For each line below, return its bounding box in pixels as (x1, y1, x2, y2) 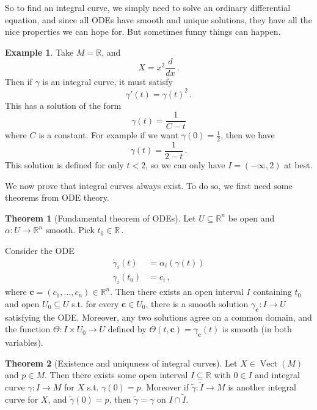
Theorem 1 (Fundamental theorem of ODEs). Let (5, 211, 196, 224)
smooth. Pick (45, 223, 95, 236)
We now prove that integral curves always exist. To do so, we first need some (5, 179, 293, 192)
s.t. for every (71, 297, 119, 310)
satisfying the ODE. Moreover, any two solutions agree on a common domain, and (5, 310, 312, 323)
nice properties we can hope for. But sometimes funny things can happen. (5, 25, 281, 38)
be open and (228, 211, 275, 224)
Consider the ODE (5, 244, 75, 257)
